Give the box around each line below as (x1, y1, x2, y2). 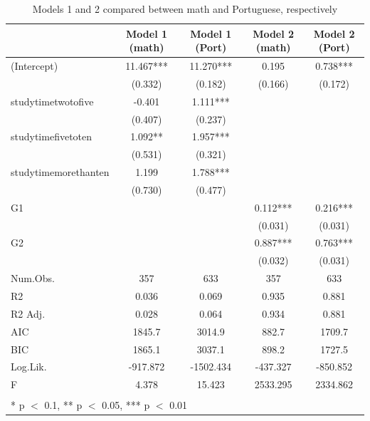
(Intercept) (11, 58, 58, 73)
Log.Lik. (11, 359, 47, 374)
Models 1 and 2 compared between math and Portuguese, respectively (32, 1, 338, 16)
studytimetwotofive (11, 93, 94, 108)
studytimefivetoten (11, 129, 92, 144)
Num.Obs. (11, 271, 55, 286)
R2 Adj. (11, 306, 46, 321)
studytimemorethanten (11, 165, 110, 180)
